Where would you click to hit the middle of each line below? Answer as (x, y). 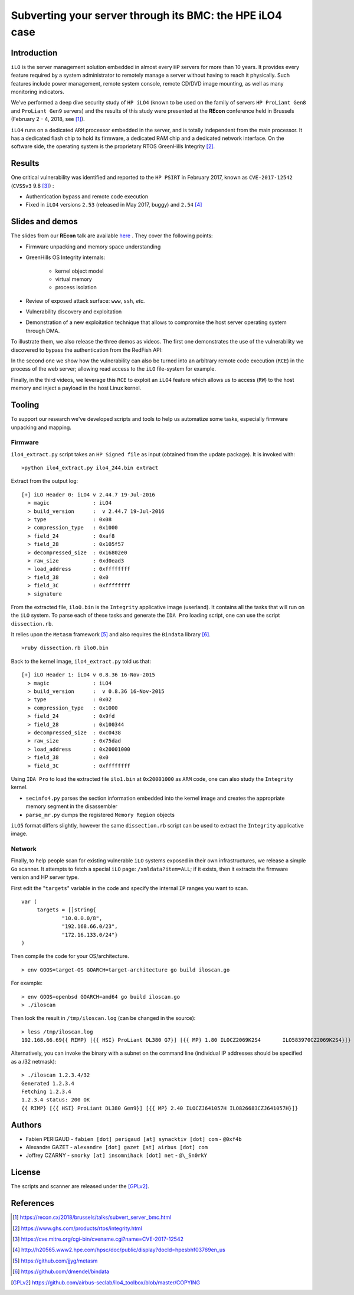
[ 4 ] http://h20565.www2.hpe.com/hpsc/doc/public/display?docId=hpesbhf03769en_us (119, 1250)
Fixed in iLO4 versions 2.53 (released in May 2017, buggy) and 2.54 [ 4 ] (114, 205)
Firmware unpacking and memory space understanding (93, 246)
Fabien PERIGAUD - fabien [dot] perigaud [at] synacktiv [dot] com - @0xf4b (134, 1139)
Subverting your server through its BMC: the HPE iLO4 (147, 15)
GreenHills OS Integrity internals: (65, 257)
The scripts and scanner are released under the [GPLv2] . (80, 1186)
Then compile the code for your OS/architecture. (70, 956)
